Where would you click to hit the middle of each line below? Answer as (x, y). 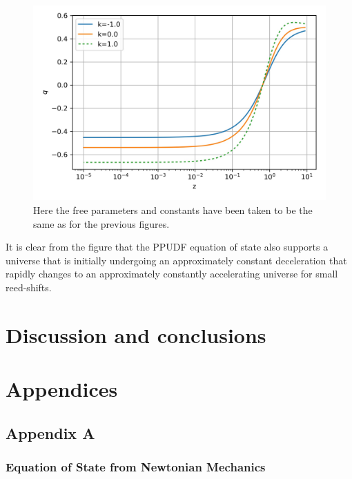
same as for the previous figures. (101, 223)
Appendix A (50, 432)
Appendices (62, 389)
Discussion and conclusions (136, 334)
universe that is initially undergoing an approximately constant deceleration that (176, 260)
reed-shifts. (29, 287)
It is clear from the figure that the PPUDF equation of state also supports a (167, 247)
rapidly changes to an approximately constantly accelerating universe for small (172, 274)
